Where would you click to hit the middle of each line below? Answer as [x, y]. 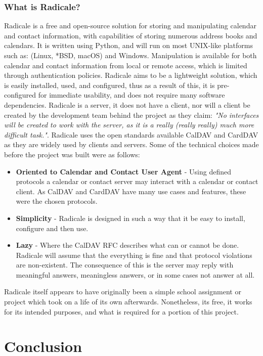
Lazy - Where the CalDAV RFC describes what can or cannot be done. [127, 245]
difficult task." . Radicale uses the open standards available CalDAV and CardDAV [131, 134]
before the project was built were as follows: [72, 154]
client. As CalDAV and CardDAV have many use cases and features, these [131, 191]
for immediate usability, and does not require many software [131, 95]
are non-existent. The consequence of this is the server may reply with [125, 265]
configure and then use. [52, 228]
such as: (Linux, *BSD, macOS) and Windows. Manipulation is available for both [130, 55]
